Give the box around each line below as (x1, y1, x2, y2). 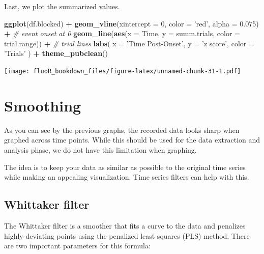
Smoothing (4, 95, 81, 116)
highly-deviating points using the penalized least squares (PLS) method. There (4, 230, 250, 241)
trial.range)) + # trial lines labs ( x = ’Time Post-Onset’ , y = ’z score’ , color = (4, 38, 254, 48)
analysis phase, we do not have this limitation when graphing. (4, 144, 197, 155)
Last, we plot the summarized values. (4, 1, 120, 11)
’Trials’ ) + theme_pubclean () (4, 48, 108, 59)
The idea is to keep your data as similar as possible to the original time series (4, 161, 246, 172)
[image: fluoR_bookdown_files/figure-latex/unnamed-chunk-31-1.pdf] (4, 67, 241, 75)
